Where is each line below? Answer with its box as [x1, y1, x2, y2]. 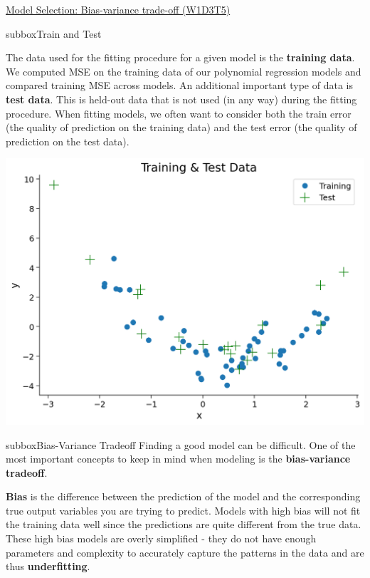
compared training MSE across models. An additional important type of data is [6, 78, 353, 93]
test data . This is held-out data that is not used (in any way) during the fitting [6, 91, 357, 106]
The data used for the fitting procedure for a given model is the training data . [6, 50, 355, 65]
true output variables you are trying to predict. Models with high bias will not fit [6, 502, 361, 517]
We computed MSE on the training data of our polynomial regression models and [6, 63, 361, 78]
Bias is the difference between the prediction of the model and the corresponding [6, 489, 361, 504]
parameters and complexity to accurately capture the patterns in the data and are [6, 545, 364, 559]
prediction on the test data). [6, 133, 129, 148]
